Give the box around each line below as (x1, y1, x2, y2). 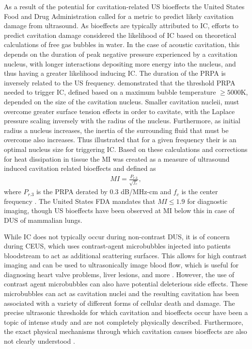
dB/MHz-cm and (121, 186, 172, 197)
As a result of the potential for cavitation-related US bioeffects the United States (4, 1, 245, 11)
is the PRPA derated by (36, 186, 108, 197)
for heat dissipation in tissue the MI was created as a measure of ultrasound (4, 153, 230, 164)
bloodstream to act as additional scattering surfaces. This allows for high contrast (4, 250, 247, 260)
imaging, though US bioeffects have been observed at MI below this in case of (4, 205, 235, 216)
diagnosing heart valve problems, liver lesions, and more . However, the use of (4, 269, 235, 279)
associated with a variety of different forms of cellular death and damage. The (4, 298, 235, 308)
